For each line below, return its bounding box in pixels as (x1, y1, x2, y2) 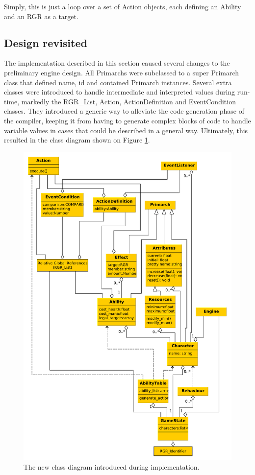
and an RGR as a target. (4, 11, 78, 21)
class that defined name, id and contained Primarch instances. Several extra (4, 77, 232, 87)
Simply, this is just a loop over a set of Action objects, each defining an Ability (4, 1, 241, 11)
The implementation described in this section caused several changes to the (4, 58, 230, 68)
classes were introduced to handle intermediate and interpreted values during (4, 87, 235, 97)
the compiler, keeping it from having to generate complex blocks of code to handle (4, 115, 251, 125)
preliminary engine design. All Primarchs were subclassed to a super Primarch (4, 67, 239, 77)
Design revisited (4, 35, 87, 50)
